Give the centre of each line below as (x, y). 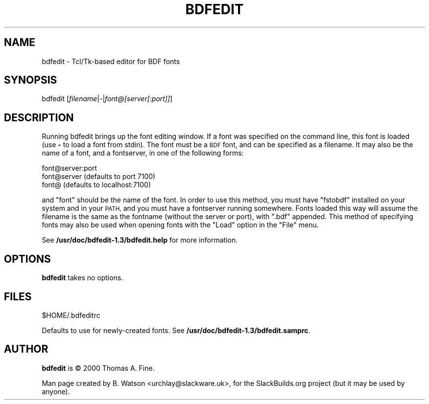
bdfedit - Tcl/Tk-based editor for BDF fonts (111, 61)
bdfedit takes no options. (83, 278)
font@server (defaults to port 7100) (99, 177)
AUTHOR (26, 349)
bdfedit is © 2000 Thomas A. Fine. (98, 368)
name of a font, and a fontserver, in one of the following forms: (143, 153)
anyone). (56, 391)
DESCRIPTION (39, 117)
